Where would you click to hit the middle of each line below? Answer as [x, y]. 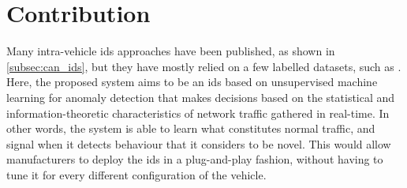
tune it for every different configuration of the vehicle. [136, 174]
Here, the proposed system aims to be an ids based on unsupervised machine [192, 82]
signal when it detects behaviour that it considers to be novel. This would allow [199, 143]
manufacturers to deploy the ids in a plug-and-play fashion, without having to [195, 159]
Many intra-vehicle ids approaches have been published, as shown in [171, 51]
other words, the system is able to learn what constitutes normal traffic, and [191, 128]
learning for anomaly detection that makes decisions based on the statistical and [201, 97]
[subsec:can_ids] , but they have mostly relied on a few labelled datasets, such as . [204, 66]
